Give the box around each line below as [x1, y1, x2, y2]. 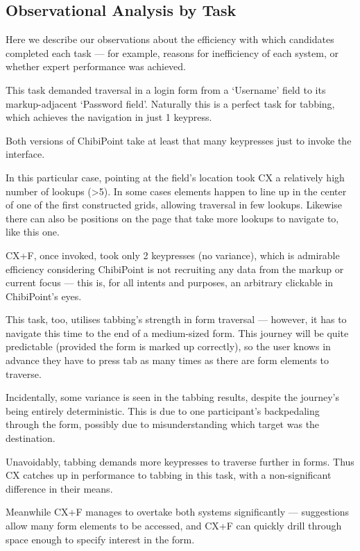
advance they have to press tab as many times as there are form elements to [6, 353, 329, 368]
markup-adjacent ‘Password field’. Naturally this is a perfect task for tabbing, [6, 96, 335, 110]
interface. [6, 147, 45, 161]
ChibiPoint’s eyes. [6, 288, 82, 303]
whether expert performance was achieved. [6, 59, 186, 74]
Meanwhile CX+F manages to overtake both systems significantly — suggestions [6, 504, 350, 519]
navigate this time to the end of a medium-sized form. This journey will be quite [6, 325, 349, 340]
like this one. [6, 224, 60, 239]
